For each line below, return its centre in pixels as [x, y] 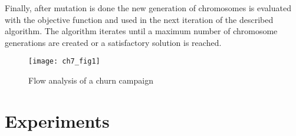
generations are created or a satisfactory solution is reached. [113, 42]
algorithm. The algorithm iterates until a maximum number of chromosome [141, 31]
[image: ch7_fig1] [64, 62]
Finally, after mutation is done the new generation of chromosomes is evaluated [148, 8]
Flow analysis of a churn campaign [91, 80]
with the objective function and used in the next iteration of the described [139, 19]
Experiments [57, 120]
